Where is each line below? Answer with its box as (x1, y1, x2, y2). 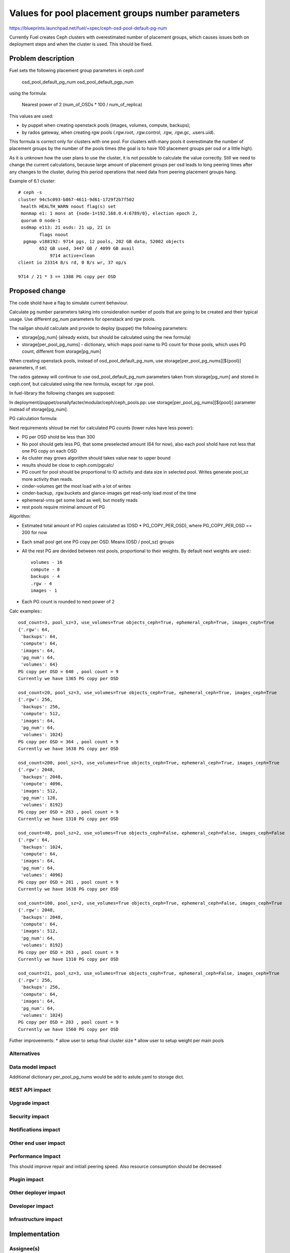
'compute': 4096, (21, 781, 64, 787)
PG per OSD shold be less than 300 (22, 434, 95, 440)
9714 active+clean (50, 253, 95, 258)
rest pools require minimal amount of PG (22, 504, 105, 510)
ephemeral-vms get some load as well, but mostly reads (22, 497, 138, 503)
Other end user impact (9, 1139, 65, 1146)
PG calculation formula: (9, 415, 58, 422)
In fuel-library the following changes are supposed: (9, 390, 115, 396)
